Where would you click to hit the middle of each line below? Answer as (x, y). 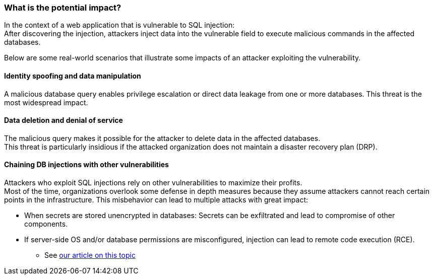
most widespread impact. (46, 102)
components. (46, 224)
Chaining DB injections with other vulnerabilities (86, 165)
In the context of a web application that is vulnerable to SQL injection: (119, 25)
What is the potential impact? (63, 8)
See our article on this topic (90, 255)
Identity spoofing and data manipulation (73, 76)
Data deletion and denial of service (64, 120)
